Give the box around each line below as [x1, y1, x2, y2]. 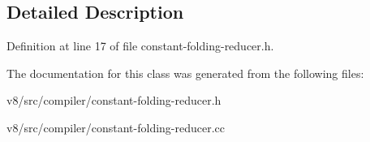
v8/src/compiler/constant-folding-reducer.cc [6, 118, 226, 136]
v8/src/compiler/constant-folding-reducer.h [6, 92, 222, 109]
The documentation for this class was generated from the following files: [6, 64, 364, 81]
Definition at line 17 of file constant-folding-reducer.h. [6, 37, 274, 54]
